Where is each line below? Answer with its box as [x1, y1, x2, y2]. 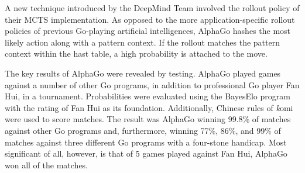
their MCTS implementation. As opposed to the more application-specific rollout [5, 13, 295, 25]
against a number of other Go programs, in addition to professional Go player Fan [5, 78, 300, 91]
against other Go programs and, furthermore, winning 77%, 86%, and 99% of [5, 124, 281, 136]
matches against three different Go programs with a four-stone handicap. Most [5, 136, 287, 148]
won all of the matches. [5, 158, 88, 171]
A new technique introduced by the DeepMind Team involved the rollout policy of [5, 2, 300, 13]
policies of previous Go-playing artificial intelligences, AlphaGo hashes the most [5, 25, 291, 37]
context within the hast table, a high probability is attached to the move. [5, 47, 268, 60]
